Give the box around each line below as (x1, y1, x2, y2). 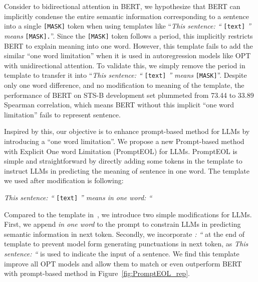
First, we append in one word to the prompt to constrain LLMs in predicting (4, 219, 241, 229)
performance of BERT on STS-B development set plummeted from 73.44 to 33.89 (4, 89, 254, 100)
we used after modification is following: (4, 175, 124, 186)
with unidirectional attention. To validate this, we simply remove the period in (4, 60, 245, 70)
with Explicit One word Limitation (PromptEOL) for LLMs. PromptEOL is (4, 146, 237, 156)
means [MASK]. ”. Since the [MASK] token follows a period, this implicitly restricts (4, 30, 253, 41)
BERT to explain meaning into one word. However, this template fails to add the (4, 40, 253, 51)
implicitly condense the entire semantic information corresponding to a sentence (4, 11, 249, 21)
